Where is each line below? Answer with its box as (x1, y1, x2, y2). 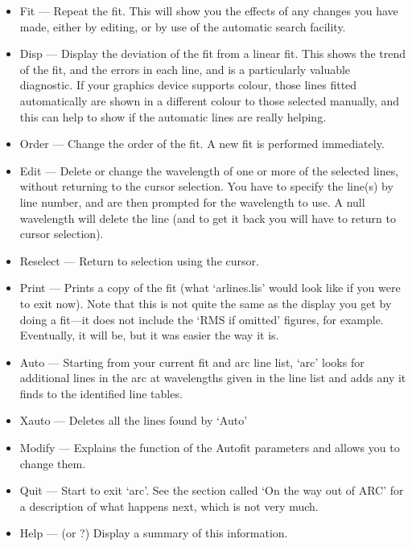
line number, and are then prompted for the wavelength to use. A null (19, 193, 365, 210)
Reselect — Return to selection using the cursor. (19, 252, 259, 269)
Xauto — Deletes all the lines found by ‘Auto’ (19, 412, 248, 429)
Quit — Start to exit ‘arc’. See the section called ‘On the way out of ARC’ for (19, 482, 404, 499)
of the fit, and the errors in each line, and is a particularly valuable (19, 60, 351, 77)
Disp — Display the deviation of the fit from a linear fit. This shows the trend (19, 45, 406, 62)
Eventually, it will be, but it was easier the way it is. (19, 327, 279, 343)
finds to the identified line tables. (19, 385, 183, 401)
